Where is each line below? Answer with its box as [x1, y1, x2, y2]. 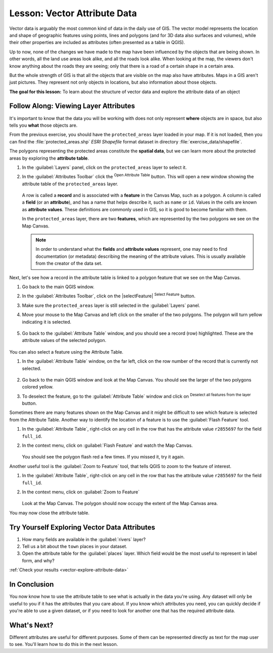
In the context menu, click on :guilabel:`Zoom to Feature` [22, 489, 140, 495]
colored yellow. [22, 384, 54, 390]
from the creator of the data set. [35, 260, 103, 266]
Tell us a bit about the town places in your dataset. [22, 544, 127, 550]
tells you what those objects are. [9, 122, 78, 128]
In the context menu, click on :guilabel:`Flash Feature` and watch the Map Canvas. [22, 442, 193, 448]
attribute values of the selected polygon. [22, 337, 107, 343]
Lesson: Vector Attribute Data [9, 8, 137, 19]
